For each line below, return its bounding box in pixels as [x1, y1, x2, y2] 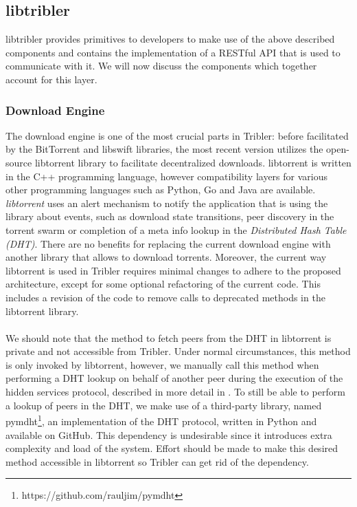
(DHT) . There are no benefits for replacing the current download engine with [5, 236, 331, 250]
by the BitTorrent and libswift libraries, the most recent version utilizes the [5, 142, 323, 156]
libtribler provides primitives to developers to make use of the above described [5, 32, 335, 46]
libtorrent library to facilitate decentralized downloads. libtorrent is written [34, 155, 352, 169]
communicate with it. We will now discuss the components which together [5, 58, 317, 73]
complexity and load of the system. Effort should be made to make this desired [5, 441, 338, 455]
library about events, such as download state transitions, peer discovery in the [5, 209, 334, 224]
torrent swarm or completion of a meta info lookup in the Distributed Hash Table [5, 222, 347, 237]
